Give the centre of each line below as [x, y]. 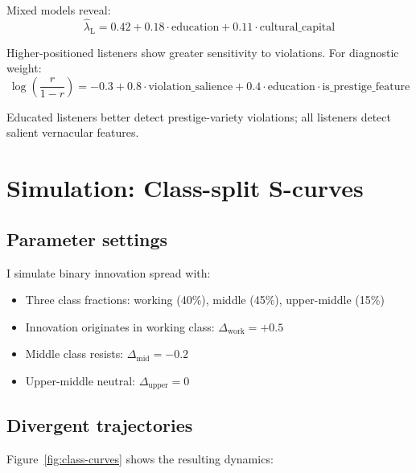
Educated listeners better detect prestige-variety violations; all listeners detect [199, 116]
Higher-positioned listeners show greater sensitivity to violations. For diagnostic [203, 52]
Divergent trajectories [100, 424]
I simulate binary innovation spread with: [109, 272]
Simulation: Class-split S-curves [185, 188]
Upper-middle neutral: [80, 380]
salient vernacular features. [73, 132]
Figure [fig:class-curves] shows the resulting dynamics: [140, 458]
